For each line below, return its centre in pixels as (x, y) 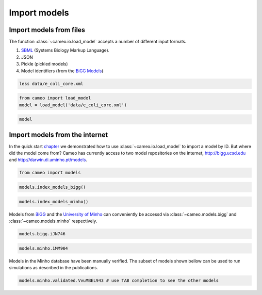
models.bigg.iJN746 (42, 234)
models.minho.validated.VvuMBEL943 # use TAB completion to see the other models (119, 280)
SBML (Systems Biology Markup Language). (65, 50)
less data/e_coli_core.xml (51, 83)
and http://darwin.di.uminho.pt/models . (48, 160)
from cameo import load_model (55, 98)
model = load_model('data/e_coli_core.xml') (73, 105)
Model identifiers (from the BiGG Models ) (62, 71)
